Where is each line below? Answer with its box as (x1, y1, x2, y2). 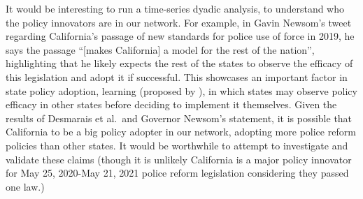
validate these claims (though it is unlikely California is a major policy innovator (6, 152, 352, 166)
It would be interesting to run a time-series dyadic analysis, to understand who (6, 1, 345, 15)
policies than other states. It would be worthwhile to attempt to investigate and (6, 138, 348, 152)
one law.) (6, 179, 45, 193)
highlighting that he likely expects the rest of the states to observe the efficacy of (6, 56, 353, 71)
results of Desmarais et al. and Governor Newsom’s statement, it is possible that (6, 110, 353, 125)
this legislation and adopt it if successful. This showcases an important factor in (6, 69, 348, 84)
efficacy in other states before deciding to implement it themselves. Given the (6, 97, 337, 112)
